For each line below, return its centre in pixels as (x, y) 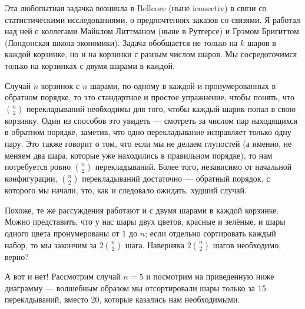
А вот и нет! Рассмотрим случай (63, 276)
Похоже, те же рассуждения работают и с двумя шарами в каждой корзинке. (142, 210)
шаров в (261, 42)
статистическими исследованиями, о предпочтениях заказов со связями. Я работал (152, 19)
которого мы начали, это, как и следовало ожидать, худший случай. (126, 190)
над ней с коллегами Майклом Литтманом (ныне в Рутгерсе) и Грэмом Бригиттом (152, 31)
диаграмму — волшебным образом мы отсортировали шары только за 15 (135, 287)
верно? (17, 256)
